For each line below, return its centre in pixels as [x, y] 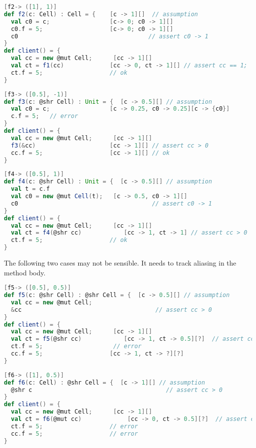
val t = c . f [31, 189]
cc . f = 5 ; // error [75, 433]
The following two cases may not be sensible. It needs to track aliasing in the [120, 263]
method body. [25, 272]
